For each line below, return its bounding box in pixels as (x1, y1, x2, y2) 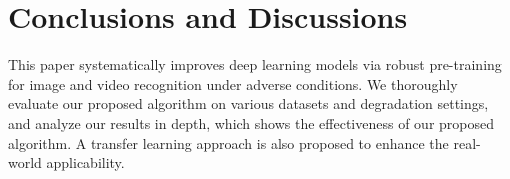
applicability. (46, 152, 125, 173)
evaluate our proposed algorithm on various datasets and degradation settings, (8, 93, 489, 114)
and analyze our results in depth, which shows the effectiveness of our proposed (8, 112, 495, 133)
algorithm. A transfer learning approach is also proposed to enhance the (8, 132, 449, 153)
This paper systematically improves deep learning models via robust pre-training (8, 54, 502, 75)
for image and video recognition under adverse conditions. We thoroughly (8, 73, 458, 94)
